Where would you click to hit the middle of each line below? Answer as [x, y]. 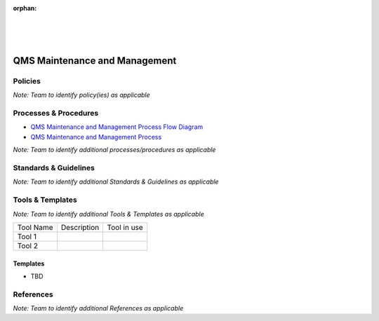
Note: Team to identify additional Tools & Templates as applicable [108, 214]
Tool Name [35, 227]
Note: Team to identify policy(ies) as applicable [81, 95]
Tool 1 [27, 236]
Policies [27, 81]
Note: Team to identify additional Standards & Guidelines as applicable [116, 182]
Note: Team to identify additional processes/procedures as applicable [114, 150]
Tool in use [125, 227]
